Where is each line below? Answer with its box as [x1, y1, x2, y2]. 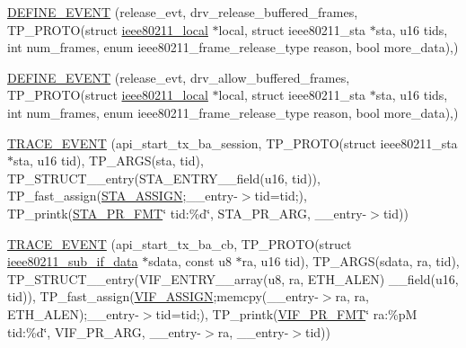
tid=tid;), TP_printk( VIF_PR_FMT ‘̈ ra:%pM [155, 304, 418, 323]
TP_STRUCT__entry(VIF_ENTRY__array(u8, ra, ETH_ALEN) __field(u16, [7, 269, 459, 288]
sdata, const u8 [148, 252, 232, 271]
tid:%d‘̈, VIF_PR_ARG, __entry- [7, 322, 201, 341]
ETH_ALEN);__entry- [7, 304, 139, 323]
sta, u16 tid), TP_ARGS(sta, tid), [13, 151, 204, 170]
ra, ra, [335, 287, 369, 306]
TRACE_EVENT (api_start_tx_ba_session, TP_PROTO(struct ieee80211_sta [7, 133, 458, 152]
